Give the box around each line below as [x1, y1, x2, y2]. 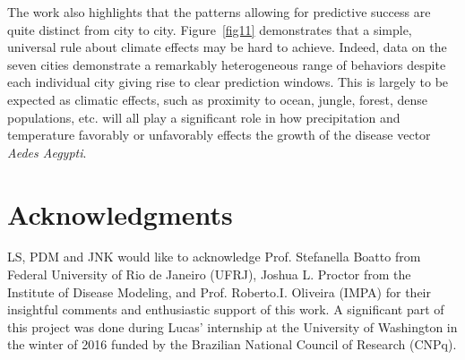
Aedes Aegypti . [7, 142, 87, 161]
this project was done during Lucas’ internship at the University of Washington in [7, 317, 458, 336]
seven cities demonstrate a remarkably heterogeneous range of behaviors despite [7, 55, 446, 73]
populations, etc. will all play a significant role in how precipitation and [7, 107, 400, 126]
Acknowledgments [7, 195, 233, 232]
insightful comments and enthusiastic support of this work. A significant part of [7, 300, 444, 319]
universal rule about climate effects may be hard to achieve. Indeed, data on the [7, 38, 447, 56]
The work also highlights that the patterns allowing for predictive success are [7, 3, 431, 21]
